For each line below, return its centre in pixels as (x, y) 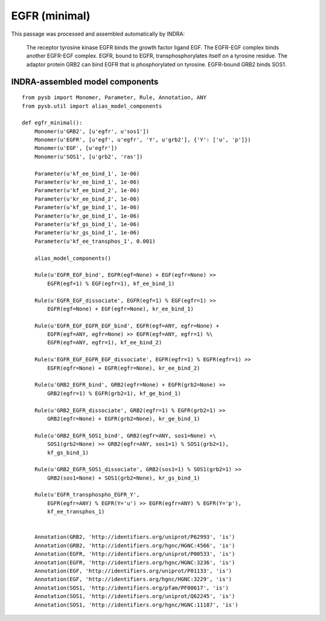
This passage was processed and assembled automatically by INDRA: (98, 34)
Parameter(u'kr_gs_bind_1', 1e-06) (87, 233)
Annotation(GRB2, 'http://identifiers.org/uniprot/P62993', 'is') (135, 537)
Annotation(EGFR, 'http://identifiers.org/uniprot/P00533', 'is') (135, 554)
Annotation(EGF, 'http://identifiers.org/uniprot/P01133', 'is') (133, 571)
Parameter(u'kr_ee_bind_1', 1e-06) (87, 182)
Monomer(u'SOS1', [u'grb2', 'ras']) (88, 156)
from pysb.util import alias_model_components (92, 106)
